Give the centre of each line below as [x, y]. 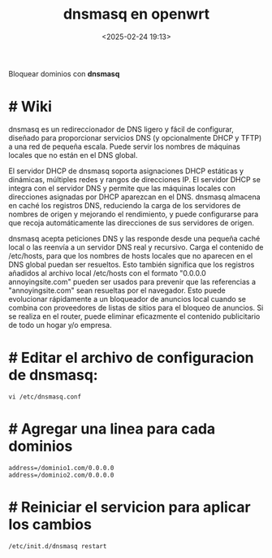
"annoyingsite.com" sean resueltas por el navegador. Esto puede [117, 290]
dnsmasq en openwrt [136, 14]
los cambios [50, 524]
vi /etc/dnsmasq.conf [45, 397]
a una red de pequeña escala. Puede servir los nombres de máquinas [125, 146]
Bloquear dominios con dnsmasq [64, 73]
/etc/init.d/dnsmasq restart [58, 546]
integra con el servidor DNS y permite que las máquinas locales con [122, 188]
